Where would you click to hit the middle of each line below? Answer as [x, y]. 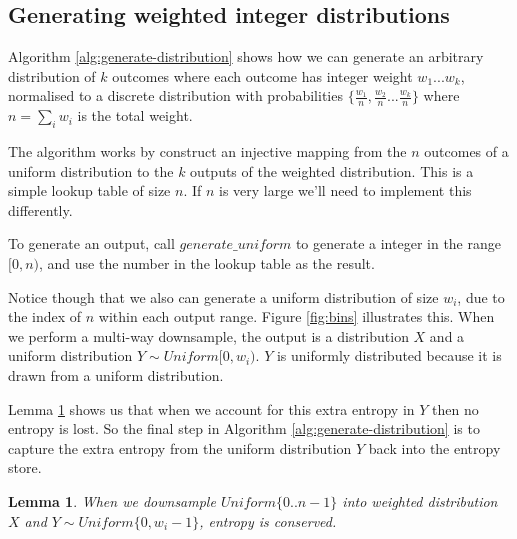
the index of [45, 316]
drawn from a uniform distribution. [116, 374]
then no [455, 408]
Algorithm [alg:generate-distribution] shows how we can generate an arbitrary [246, 56]
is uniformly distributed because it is [389, 355]
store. [25, 467]
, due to [481, 296]
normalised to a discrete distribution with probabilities [175, 95]
